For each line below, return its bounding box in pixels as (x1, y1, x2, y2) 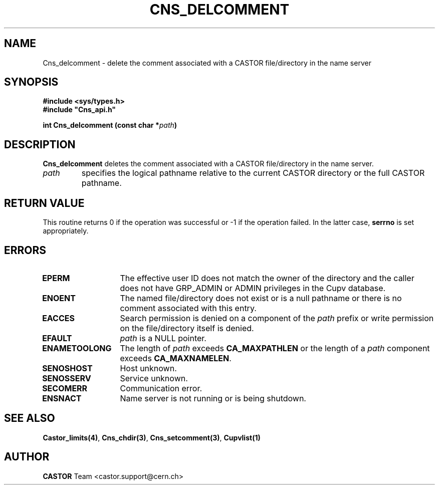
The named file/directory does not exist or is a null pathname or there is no (120, 293, 402, 303)
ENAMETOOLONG (42, 343, 112, 353)
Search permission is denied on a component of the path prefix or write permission (120, 313, 434, 323)
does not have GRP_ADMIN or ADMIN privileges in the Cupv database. (120, 283, 386, 293)
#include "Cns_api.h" (43, 105, 116, 114)
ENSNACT (42, 393, 82, 403)
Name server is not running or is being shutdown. (120, 393, 306, 403)
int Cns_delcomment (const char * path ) (43, 121, 177, 130)
